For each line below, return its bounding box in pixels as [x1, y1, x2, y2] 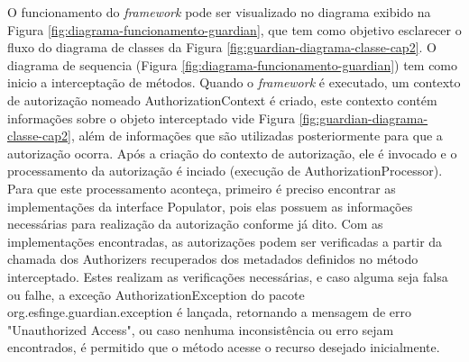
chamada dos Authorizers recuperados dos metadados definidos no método [7, 249, 418, 268]
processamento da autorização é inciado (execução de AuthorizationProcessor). [7, 161, 443, 180]
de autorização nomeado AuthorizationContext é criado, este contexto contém [7, 90, 437, 109]
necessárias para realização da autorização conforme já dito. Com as [7, 214, 383, 233]
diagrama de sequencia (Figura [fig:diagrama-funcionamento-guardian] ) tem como [7, 55, 458, 74]
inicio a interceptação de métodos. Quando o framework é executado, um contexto [7, 73, 461, 92]
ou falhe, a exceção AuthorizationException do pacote [7, 285, 305, 303]
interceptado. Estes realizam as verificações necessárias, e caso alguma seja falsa [7, 267, 448, 285]
